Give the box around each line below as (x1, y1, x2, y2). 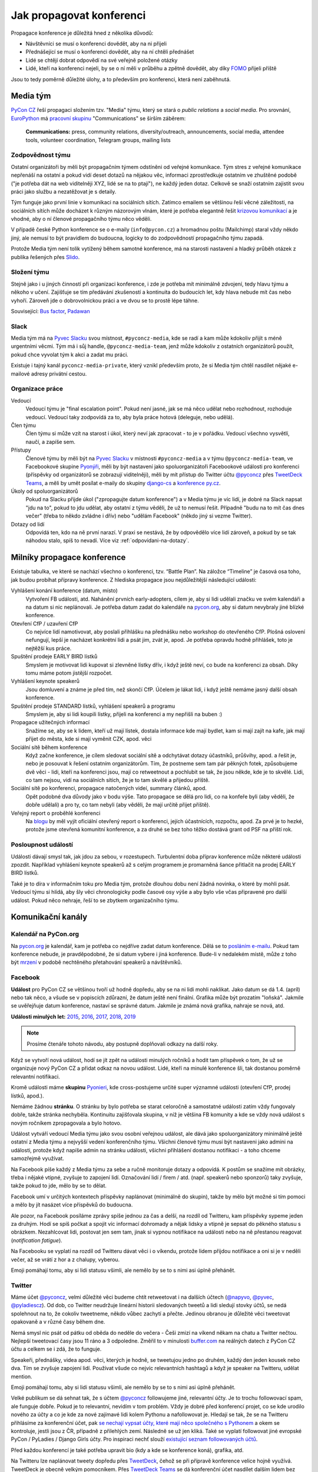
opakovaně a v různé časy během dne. (11, 1318, 105, 1325)
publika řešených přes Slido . (11, 253, 80, 260)
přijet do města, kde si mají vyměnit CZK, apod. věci (25, 735, 152, 742)
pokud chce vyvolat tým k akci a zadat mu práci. (11, 351, 129, 358)
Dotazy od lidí (11, 520, 45, 528)
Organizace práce (11, 384, 64, 393)
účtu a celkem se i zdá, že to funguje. (11, 1345, 102, 1352)
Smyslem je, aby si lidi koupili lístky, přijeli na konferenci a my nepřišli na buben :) (25, 710, 223, 718)
